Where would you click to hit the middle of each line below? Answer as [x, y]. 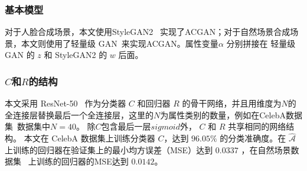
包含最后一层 [126, 126]
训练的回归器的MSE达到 [82, 161]
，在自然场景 [266, 149]
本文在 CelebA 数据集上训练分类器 [89, 138]
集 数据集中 [27, 126]
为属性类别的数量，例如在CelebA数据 [231, 114]
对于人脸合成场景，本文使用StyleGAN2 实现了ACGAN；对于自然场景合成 [148, 32]
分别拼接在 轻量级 [261, 43]
